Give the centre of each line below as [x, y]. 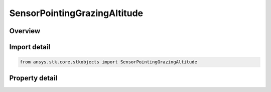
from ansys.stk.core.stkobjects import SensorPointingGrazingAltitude [109, 62]
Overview [25, 31]
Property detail [33, 78]
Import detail [30, 47]
